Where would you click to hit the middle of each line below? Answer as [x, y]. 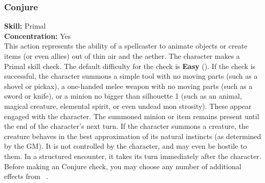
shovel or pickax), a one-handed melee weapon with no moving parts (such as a [128, 86]
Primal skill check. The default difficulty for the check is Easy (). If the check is [130, 66]
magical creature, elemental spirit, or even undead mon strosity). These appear [128, 106]
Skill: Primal [25, 26]
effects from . [26, 176]
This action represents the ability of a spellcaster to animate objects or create [126, 46]
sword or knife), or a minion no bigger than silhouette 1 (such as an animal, [123, 96]
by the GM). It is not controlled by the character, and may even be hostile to [126, 146]
